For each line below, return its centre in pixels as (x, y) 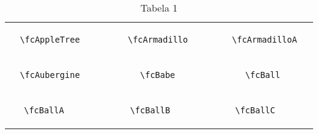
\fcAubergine (50, 75)
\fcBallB (150, 110)
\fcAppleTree (50, 40)
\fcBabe (158, 75)
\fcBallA (44, 110)
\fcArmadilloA (264, 40)
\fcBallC (255, 110)
